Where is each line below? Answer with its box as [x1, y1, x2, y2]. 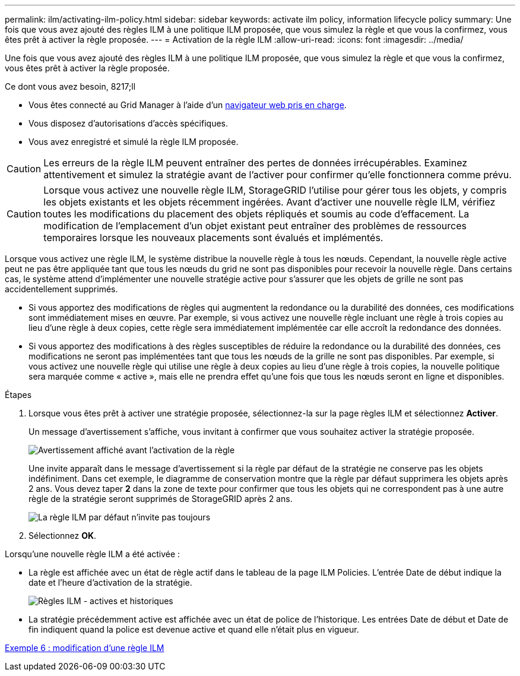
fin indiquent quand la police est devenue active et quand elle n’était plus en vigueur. [28, 624, 359, 634]
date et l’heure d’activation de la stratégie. [28, 577, 192, 587]
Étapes [5, 390, 32, 400]
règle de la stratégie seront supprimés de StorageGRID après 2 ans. [28, 494, 293, 504]
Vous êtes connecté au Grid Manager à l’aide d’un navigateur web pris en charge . [28, 100, 347, 110]
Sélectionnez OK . [28, 530, 97, 541]
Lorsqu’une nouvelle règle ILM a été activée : [5, 549, 180, 559]
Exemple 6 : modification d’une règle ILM [5, 643, 164, 653]
